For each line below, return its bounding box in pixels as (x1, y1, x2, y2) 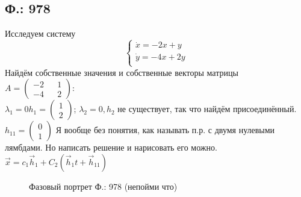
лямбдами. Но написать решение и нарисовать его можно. (5, 141, 217, 154)
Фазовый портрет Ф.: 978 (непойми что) (29, 180, 178, 193)
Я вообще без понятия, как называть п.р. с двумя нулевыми (55, 124, 275, 136)
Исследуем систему (5, 27, 76, 40)
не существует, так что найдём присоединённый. (117, 102, 297, 115)
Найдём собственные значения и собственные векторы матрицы (5, 66, 238, 78)
